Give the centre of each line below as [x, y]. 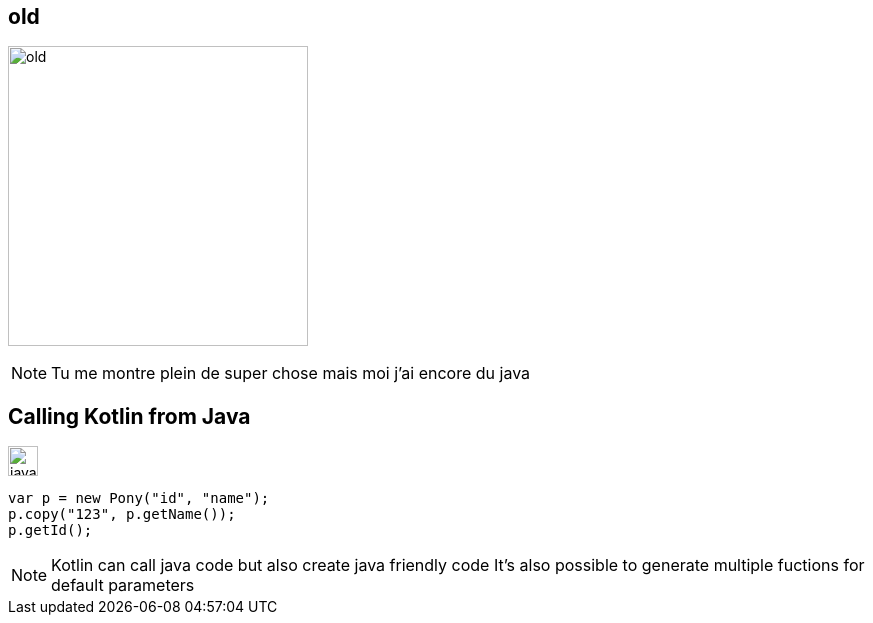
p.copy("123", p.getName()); [122, 514]
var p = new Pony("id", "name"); [139, 498]
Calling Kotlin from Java [129, 416]
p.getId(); [50, 530]
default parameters [123, 585]
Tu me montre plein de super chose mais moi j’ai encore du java [291, 373]
